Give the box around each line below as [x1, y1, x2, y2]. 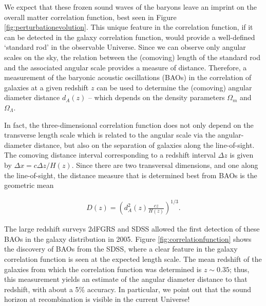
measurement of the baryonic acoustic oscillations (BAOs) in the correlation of [4, 72, 252, 83]
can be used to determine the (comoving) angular [97, 82, 252, 92]
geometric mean [4, 180, 54, 190]
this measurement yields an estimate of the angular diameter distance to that [4, 274, 248, 284]
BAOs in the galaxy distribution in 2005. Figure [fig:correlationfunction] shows [4, 233, 252, 244]
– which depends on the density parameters [88, 92, 225, 103]
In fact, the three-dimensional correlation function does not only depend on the [4, 119, 254, 130]
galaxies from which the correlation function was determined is [4, 263, 202, 274]
